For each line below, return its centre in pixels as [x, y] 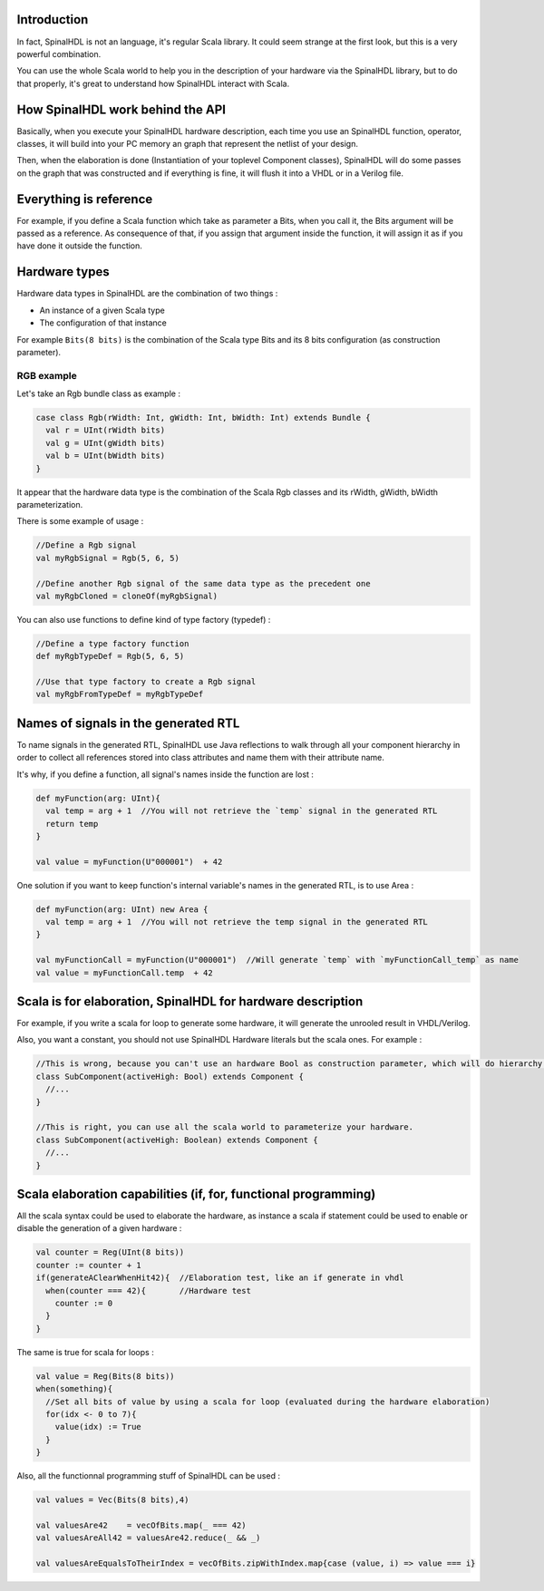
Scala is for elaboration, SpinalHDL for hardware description [190, 1001]
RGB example [47, 375]
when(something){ [74, 1389]
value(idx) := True [98, 1427]
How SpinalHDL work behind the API [121, 109]
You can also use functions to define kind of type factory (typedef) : [144, 619]
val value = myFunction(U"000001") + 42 [129, 862]
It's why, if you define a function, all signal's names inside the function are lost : [165, 774]
